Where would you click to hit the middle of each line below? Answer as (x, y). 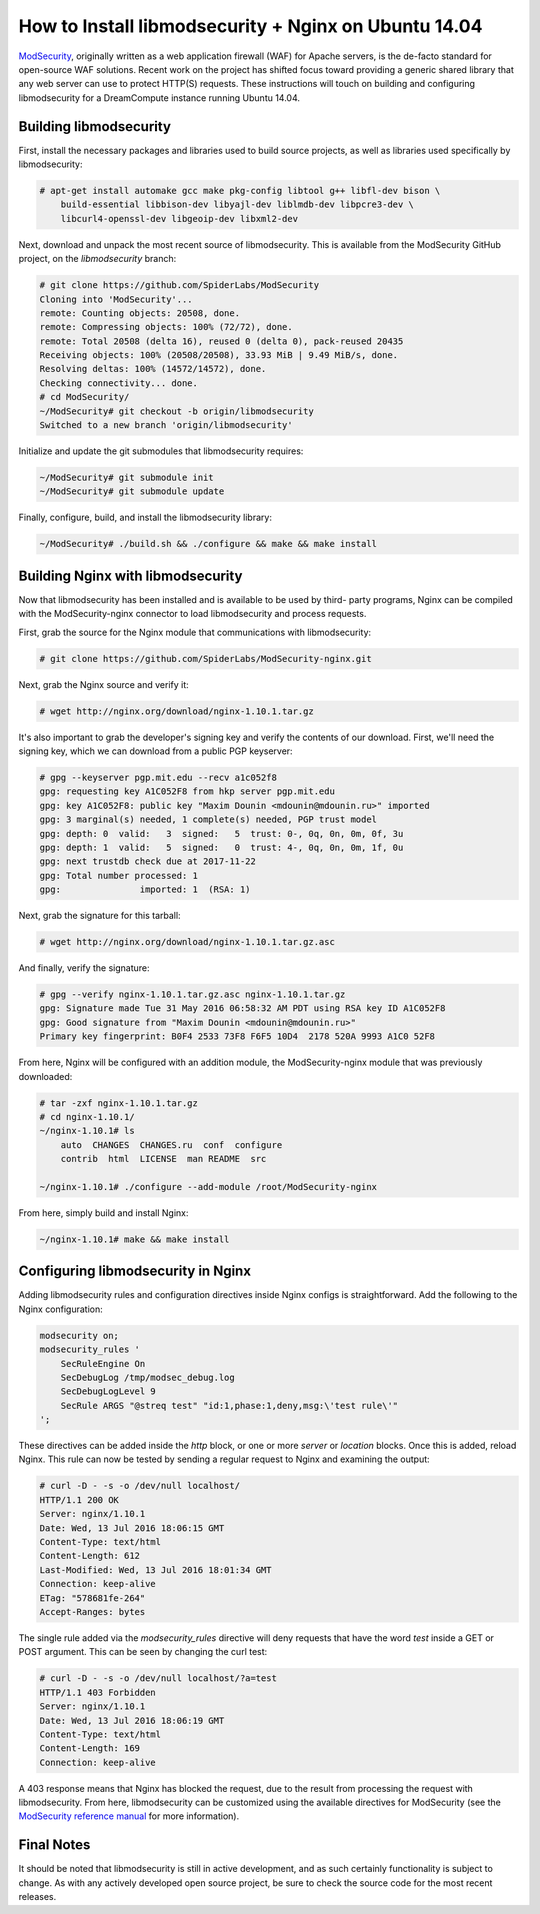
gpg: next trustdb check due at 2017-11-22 (148, 861)
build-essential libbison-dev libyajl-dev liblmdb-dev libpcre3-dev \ (237, 204)
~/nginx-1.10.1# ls (87, 1131)
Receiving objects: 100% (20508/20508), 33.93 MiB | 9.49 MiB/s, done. (219, 355)
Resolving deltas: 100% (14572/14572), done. (153, 369)
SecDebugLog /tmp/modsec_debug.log (147, 1377)
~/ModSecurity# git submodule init (126, 478)
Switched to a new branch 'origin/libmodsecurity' (166, 425)
